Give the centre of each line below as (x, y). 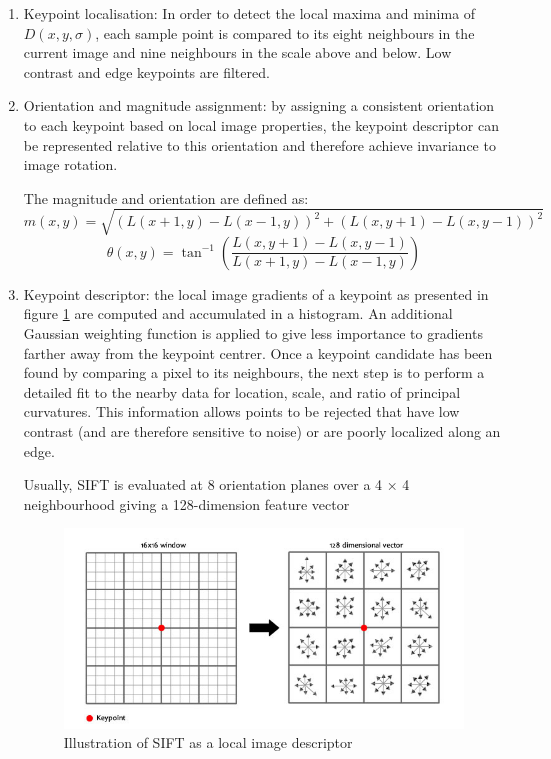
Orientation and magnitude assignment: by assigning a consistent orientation (259, 105)
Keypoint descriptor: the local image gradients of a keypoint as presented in (256, 293)
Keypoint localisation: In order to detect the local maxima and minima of (249, 13)
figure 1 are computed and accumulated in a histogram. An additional (238, 313)
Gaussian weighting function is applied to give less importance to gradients (253, 333)
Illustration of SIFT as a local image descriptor (208, 742)
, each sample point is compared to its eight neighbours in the (285, 32)
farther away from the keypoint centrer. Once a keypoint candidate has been (258, 352)
